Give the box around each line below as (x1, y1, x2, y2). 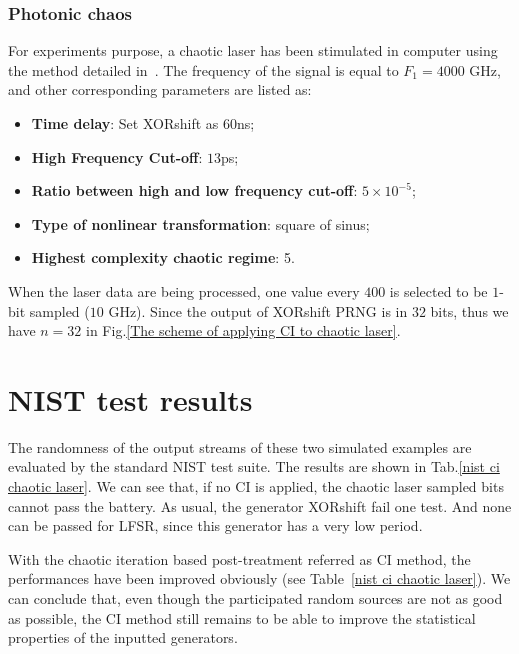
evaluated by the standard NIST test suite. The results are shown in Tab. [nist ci (8, 456, 500, 477)
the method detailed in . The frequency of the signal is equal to (8, 59, 399, 80)
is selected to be (389, 280, 488, 301)
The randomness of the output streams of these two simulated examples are (8, 436, 472, 457)
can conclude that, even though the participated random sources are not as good (8, 588, 503, 609)
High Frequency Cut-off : (31, 146, 203, 167)
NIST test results (8, 378, 253, 419)
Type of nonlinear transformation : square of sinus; (31, 213, 370, 234)
